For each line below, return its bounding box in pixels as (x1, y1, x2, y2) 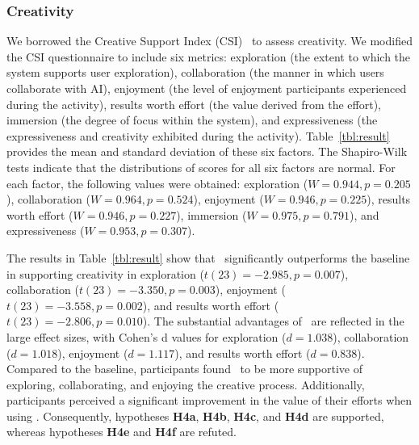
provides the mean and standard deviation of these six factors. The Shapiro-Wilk (6, 143, 408, 160)
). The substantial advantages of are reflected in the (142, 313, 404, 330)
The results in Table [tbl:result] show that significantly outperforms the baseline (6, 249, 410, 266)
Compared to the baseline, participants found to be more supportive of (6, 360, 363, 377)
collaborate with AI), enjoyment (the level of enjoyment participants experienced (6, 80, 407, 96)
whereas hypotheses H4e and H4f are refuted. (6, 423, 237, 440)
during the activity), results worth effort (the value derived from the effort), (6, 95, 381, 112)
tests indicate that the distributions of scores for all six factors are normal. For (6, 158, 396, 175)
